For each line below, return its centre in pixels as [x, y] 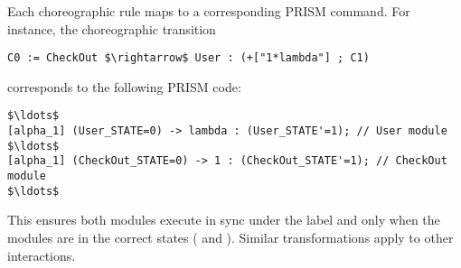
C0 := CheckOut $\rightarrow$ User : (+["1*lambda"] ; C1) [188, 58]
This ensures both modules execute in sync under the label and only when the [224, 220]
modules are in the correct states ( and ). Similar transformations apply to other [230, 237]
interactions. [42, 255]
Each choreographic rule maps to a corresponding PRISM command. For [209, 11]
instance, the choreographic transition [112, 28]
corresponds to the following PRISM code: [124, 86]
